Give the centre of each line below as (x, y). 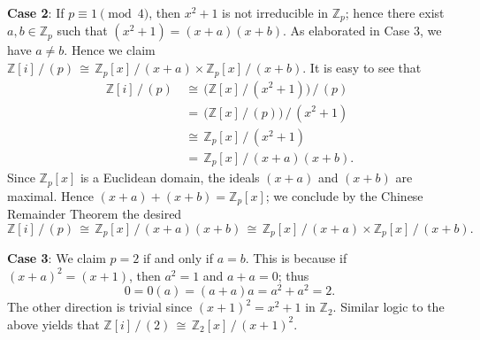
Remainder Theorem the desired (95, 213)
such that (82, 31)
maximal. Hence (50, 195)
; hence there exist (395, 12)
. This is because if (296, 258)
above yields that (53, 324)
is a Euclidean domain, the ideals (170, 178)
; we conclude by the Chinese (344, 195)
